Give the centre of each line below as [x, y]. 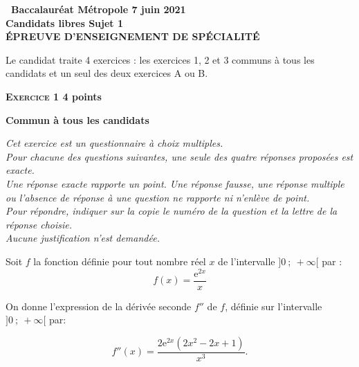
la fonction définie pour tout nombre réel [120, 261]
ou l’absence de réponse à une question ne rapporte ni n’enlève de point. [158, 197]
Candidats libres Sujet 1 [65, 23]
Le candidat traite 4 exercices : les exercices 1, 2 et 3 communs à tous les [160, 59]
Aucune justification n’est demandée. [83, 238]
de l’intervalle [247, 261]
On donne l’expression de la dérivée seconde [99, 306]
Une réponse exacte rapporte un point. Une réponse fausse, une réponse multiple [175, 183]
